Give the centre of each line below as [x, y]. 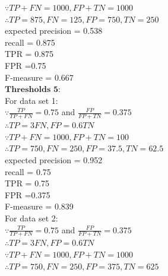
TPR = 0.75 [27, 183]
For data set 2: [31, 218]
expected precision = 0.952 [54, 159]
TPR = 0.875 [29, 54]
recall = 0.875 [30, 42]
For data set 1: [31, 100]
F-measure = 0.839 [39, 206]
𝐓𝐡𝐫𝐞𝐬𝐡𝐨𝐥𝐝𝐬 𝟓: [33, 90]
